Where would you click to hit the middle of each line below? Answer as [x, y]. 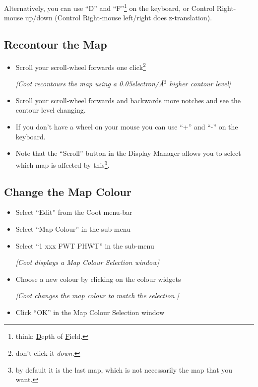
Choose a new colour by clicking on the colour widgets [98, 279]
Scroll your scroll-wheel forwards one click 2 [81, 66]
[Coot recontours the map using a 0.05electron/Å [90, 84]
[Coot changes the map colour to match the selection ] [97, 295]
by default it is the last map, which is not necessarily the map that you [124, 369]
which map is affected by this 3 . [63, 164]
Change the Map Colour [68, 191]
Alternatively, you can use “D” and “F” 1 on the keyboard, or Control [109, 7]
